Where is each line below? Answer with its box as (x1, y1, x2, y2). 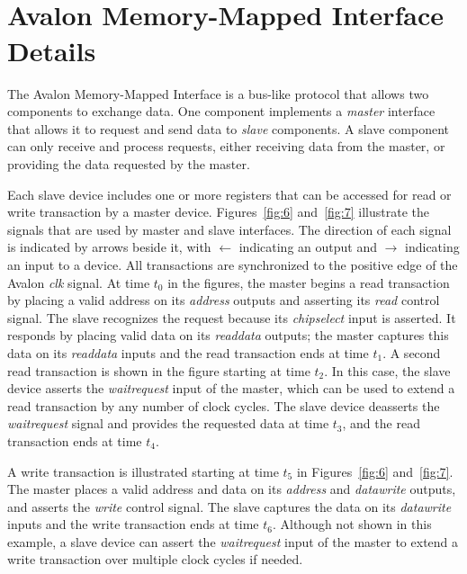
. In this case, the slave (324, 361, 451, 380)
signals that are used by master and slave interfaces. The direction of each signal (7, 220, 452, 238)
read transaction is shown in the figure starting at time (7, 361, 310, 380)
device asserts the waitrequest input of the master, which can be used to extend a (7, 379, 455, 398)
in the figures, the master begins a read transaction (167, 273, 450, 291)
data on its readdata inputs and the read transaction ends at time (7, 343, 369, 362)
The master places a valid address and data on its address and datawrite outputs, (7, 480, 456, 498)
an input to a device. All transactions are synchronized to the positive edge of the (7, 255, 458, 274)
